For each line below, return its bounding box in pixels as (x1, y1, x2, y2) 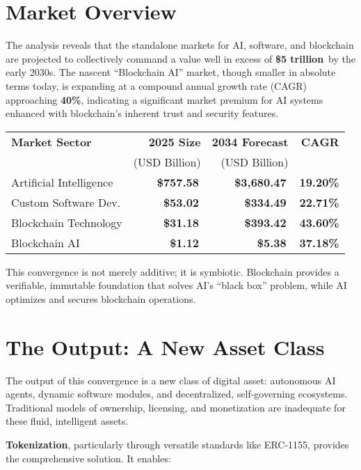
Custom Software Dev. (11, 194, 121, 210)
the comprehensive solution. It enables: (6, 451, 171, 465)
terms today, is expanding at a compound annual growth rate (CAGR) (6, 78, 307, 93)
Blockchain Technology (11, 214, 122, 230)
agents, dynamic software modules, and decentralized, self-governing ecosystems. (6, 386, 348, 401)
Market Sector (11, 133, 92, 150)
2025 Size (148, 133, 201, 150)
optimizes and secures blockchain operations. (6, 291, 196, 306)
